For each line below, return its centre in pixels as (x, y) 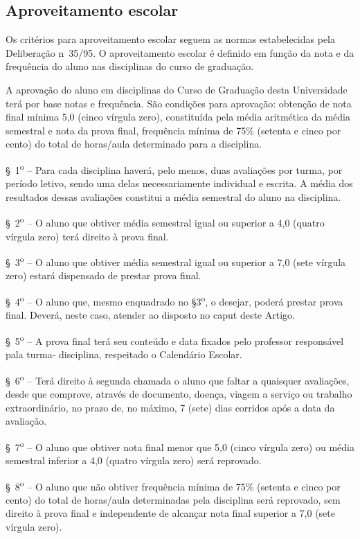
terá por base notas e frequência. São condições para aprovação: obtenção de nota (179, 103)
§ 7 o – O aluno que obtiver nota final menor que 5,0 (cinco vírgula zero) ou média (180, 445)
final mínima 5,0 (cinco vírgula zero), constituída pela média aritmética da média (178, 117)
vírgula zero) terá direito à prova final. (87, 236)
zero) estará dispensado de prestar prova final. (103, 275)
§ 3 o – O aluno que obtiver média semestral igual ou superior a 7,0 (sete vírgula (176, 261)
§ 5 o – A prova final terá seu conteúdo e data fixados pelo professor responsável (175, 339)
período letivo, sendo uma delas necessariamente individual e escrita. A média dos (179, 183)
